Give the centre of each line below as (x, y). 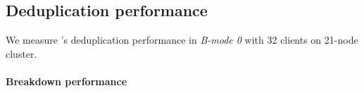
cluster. (21, 53)
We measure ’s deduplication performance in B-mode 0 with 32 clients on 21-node (182, 40)
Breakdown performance (67, 81)
